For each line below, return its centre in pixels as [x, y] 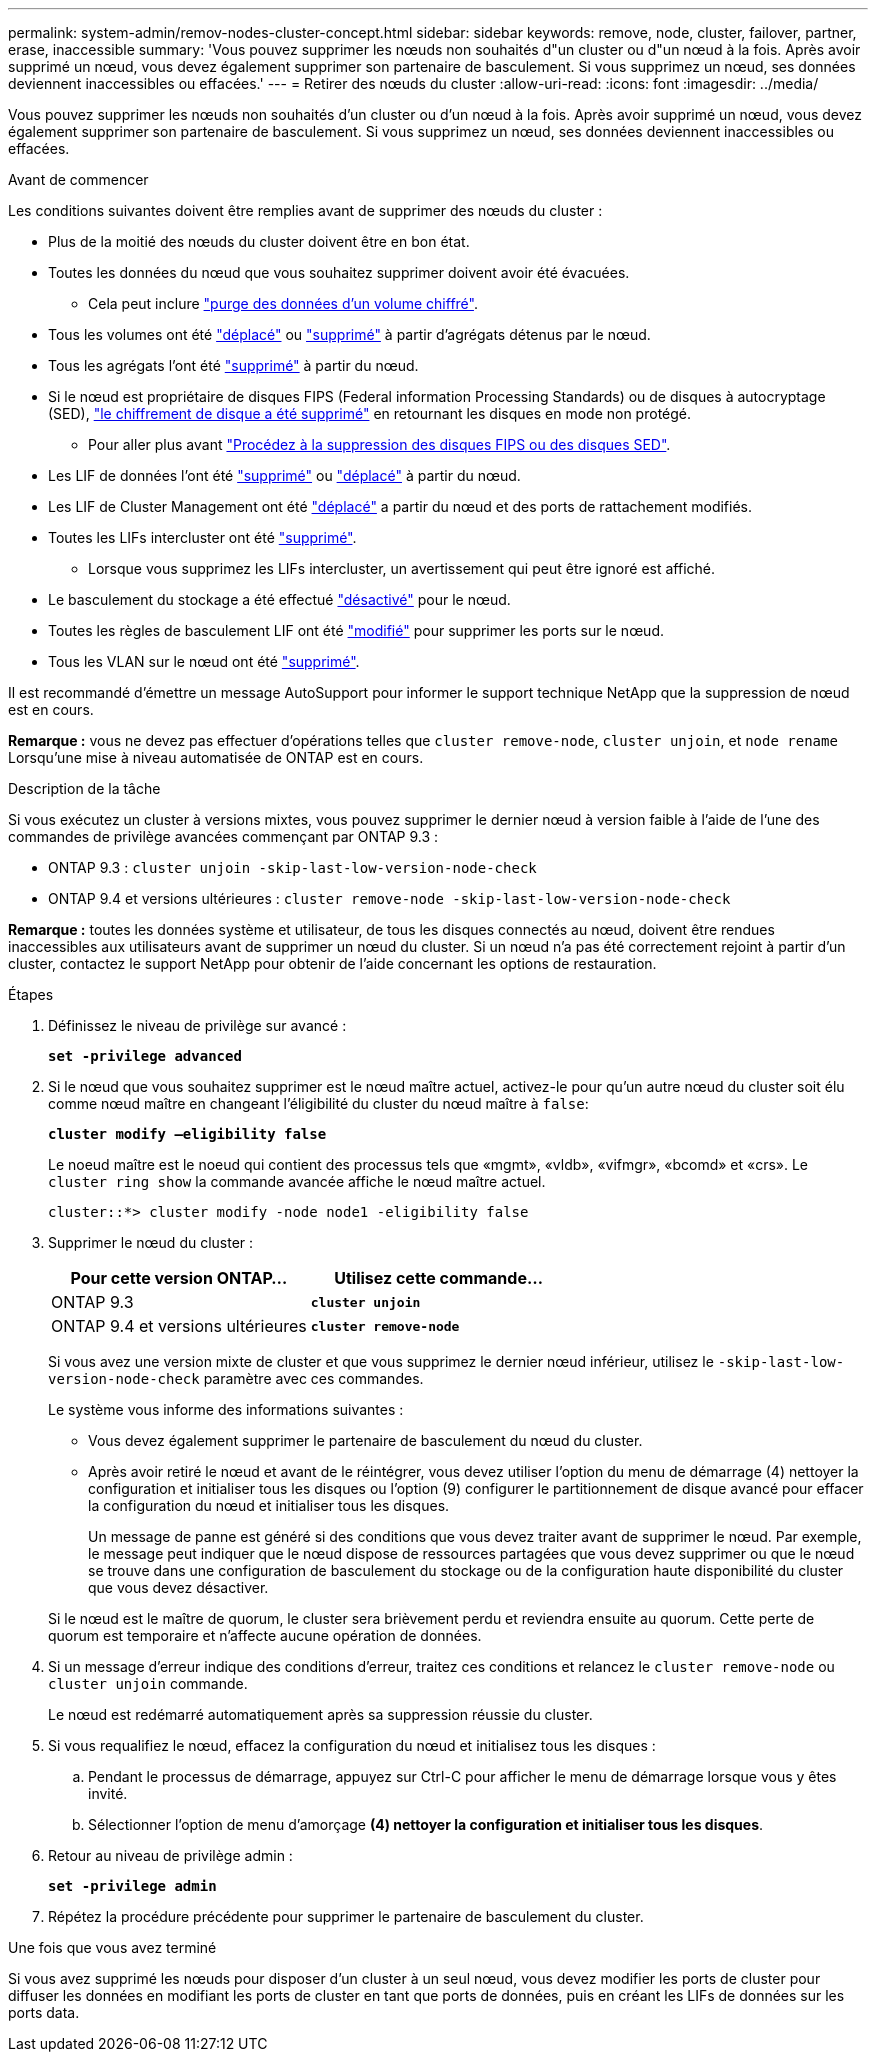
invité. [108, 1793]
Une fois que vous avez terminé [112, 1947]
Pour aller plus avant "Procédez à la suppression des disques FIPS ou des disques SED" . [379, 444]
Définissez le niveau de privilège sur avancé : [197, 1025]
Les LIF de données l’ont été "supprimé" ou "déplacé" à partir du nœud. [284, 475]
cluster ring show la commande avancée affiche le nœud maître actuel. [297, 1181]
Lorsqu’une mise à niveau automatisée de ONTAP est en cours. [216, 757]
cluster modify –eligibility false [187, 1134]
